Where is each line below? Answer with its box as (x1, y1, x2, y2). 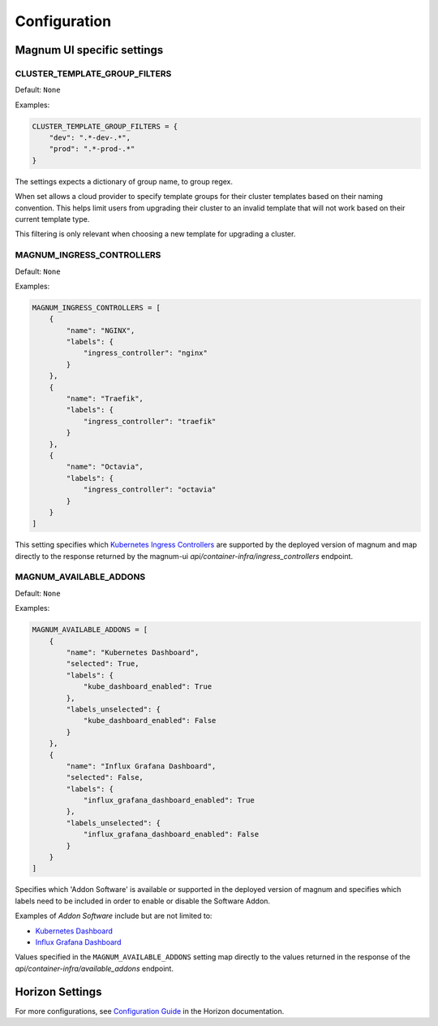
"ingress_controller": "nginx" (83, 348, 208, 357)
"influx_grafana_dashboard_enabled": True (83, 796, 255, 805)
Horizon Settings (15, 985, 102, 998)
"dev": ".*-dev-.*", (49, 133, 131, 142)
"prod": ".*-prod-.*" (49, 145, 135, 154)
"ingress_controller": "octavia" (83, 485, 217, 495)
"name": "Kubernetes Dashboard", (66, 648, 200, 657)
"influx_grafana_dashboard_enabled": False (83, 829, 260, 839)
